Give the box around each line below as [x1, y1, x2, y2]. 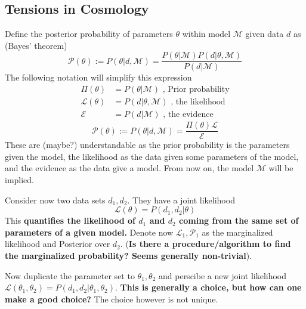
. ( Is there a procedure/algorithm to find [120, 237, 291, 250]
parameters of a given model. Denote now [5, 225, 174, 238]
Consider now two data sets [5, 193, 106, 206]
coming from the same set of [179, 214, 299, 227]
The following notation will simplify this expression [5, 71, 192, 84]
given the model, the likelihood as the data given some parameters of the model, [5, 150, 299, 162]
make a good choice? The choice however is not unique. [5, 292, 218, 305]
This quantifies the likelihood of [5, 214, 135, 227]
